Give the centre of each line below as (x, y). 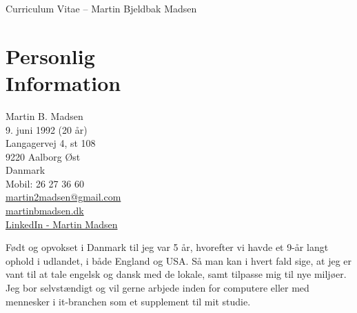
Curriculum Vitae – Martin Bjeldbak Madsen (101, 8)
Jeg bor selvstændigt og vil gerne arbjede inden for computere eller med (157, 288)
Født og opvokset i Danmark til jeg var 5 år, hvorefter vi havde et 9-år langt (167, 247)
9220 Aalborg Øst (43, 156)
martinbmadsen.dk (45, 211)
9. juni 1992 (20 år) (47, 129)
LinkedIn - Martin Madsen (62, 224)
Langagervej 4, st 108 (51, 143)
